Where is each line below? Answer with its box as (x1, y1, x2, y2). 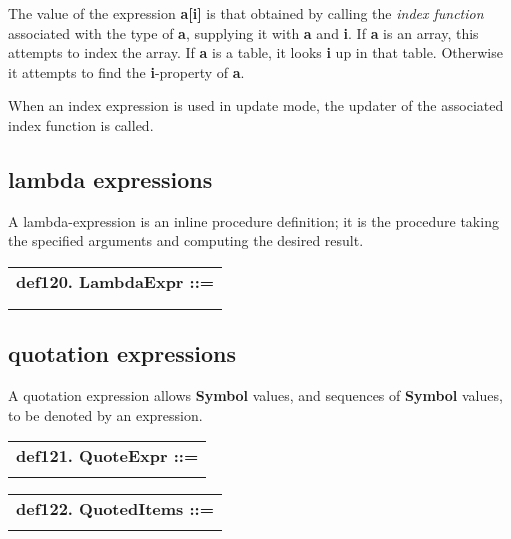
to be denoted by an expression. (8, 404, 203, 425)
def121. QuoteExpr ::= (16, 444, 199, 468)
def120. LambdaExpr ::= (16, 269, 215, 293)
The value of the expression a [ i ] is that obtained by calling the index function (8, 3, 484, 23)
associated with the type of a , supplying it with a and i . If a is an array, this (8, 22, 479, 43)
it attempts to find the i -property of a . (8, 61, 245, 82)
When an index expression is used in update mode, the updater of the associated (8, 95, 504, 116)
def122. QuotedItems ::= (16, 497, 214, 521)
